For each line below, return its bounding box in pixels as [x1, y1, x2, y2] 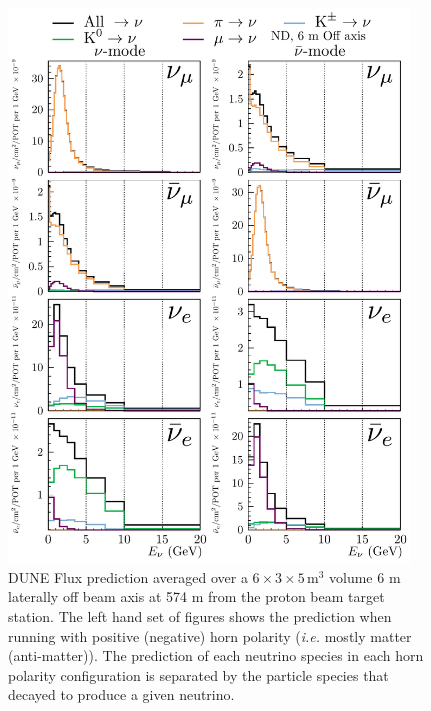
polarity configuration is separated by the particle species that [8, 664, 389, 685]
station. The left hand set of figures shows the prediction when [8, 605, 392, 626]
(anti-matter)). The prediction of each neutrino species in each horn [8, 645, 424, 666]
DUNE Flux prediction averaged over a [8, 566, 248, 587]
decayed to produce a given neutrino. [8, 684, 235, 705]
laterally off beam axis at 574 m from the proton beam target [8, 586, 385, 607]
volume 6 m [329, 566, 401, 587]
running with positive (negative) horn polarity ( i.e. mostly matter [8, 625, 412, 646]
